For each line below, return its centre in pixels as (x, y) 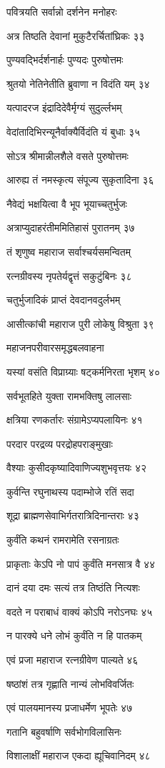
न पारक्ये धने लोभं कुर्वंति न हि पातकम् (74, 635)
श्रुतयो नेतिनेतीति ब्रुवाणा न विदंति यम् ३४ (78, 83)
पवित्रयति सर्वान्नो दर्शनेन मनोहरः (62, 11)
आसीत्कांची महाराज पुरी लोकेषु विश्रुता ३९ (80, 323)
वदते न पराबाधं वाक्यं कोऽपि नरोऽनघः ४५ (80, 611)
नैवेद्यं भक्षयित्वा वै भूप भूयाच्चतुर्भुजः (67, 203)
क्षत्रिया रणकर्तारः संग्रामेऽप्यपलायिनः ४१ (75, 420)
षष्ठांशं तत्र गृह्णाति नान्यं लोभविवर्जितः (70, 683)
